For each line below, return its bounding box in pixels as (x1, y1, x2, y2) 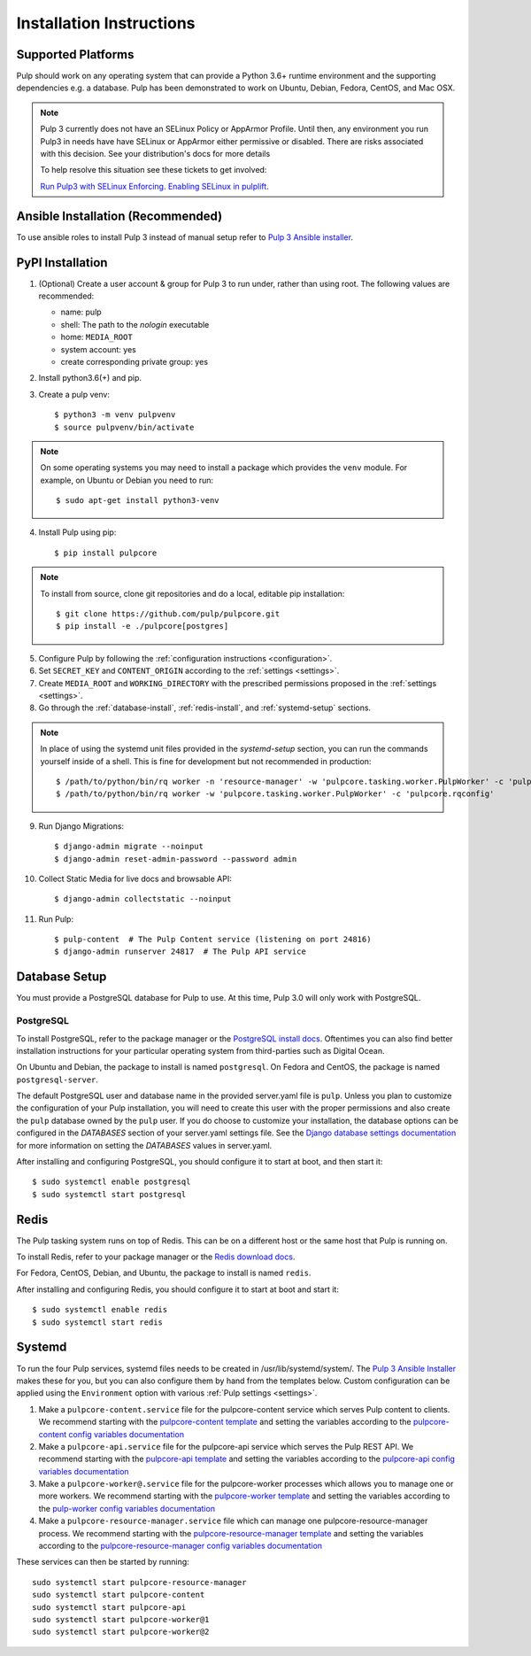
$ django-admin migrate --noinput (54, 841, 204, 852)
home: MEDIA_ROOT (60, 332, 133, 343)
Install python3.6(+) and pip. (38, 373, 142, 383)
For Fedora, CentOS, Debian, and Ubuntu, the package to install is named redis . (16, 1267, 312, 1279)
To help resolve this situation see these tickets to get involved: (40, 165, 267, 175)
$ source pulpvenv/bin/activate (54, 422, 195, 432)
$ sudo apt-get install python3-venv (56, 496, 220, 506)
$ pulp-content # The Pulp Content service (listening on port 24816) (54, 934, 372, 945)
